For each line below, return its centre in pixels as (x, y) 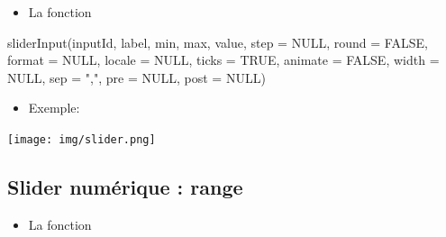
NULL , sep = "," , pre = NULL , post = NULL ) (137, 77)
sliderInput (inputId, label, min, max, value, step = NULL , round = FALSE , (218, 42)
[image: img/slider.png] (82, 139)
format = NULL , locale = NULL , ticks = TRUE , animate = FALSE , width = (223, 60)
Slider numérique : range (125, 187)
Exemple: (54, 108)
